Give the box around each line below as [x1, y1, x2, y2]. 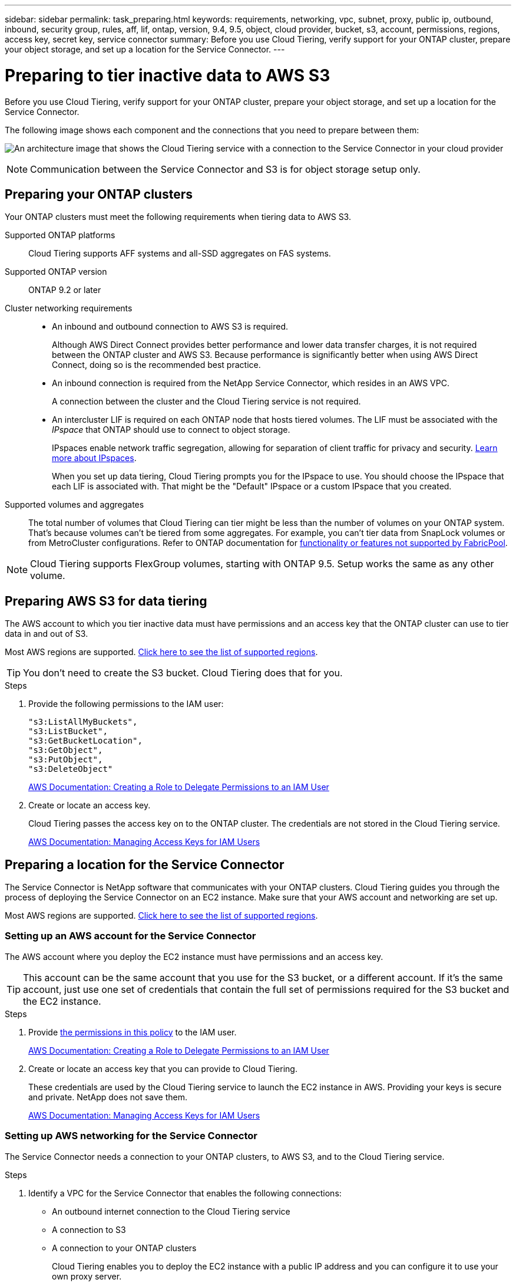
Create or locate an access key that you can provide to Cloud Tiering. [28, 1063, 297, 1074]
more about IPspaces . [52, 453, 137, 463]
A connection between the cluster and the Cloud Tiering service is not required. [52, 396, 361, 407]
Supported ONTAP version [5, 267, 107, 277]
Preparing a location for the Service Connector [5, 857, 285, 872]
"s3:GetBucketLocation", [28, 736, 143, 746]
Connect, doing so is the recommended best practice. [52, 360, 261, 370]
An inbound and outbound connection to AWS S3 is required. [52, 321, 289, 332]
